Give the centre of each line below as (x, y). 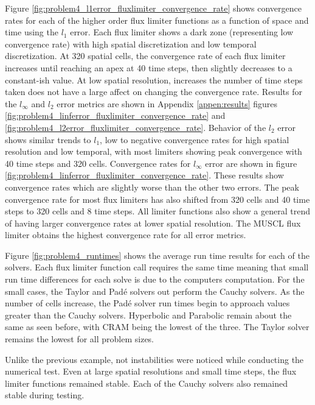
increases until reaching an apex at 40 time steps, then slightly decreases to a (149, 67)
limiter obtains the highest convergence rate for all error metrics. (126, 235)
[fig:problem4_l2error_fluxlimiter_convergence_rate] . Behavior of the (136, 127)
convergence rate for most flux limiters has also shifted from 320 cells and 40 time (157, 199)
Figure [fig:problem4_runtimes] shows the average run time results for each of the (157, 255)
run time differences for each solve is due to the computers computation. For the (155, 279)
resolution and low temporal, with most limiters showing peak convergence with (154, 151)
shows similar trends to (48, 139)
